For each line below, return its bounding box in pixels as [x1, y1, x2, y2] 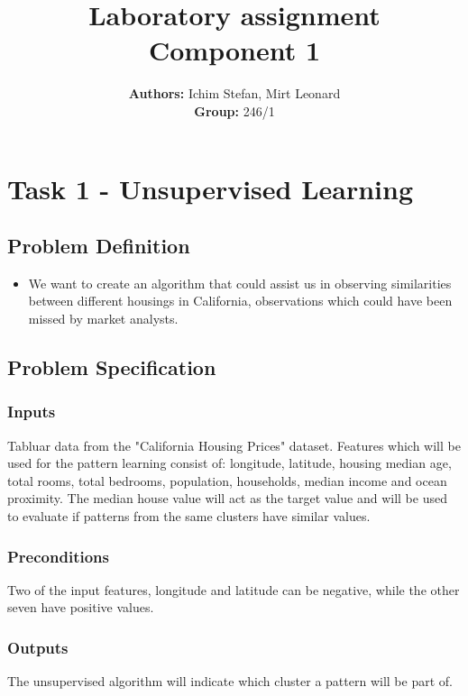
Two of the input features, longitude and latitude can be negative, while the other [7, 580, 460, 599]
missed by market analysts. [28, 309, 179, 328]
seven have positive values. [7, 598, 154, 617]
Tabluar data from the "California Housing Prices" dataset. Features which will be [7, 435, 461, 454]
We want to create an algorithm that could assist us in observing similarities [28, 273, 452, 292]
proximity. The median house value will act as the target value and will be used [7, 489, 447, 508]
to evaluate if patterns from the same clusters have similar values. [7, 507, 371, 526]
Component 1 [148, 32, 321, 69]
